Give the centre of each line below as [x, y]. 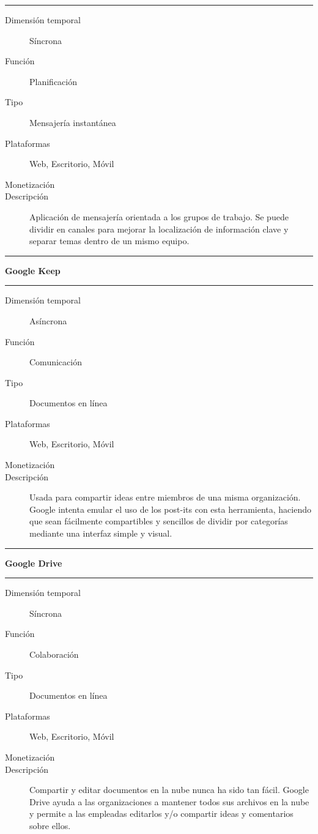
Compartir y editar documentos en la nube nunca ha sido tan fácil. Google [169, 790]
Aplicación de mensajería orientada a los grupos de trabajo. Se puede [159, 216]
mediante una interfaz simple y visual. [101, 533]
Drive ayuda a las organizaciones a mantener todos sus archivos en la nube [169, 801]
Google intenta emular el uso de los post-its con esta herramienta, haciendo [171, 509]
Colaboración [54, 654]
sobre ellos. [50, 825]
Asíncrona [48, 320]
